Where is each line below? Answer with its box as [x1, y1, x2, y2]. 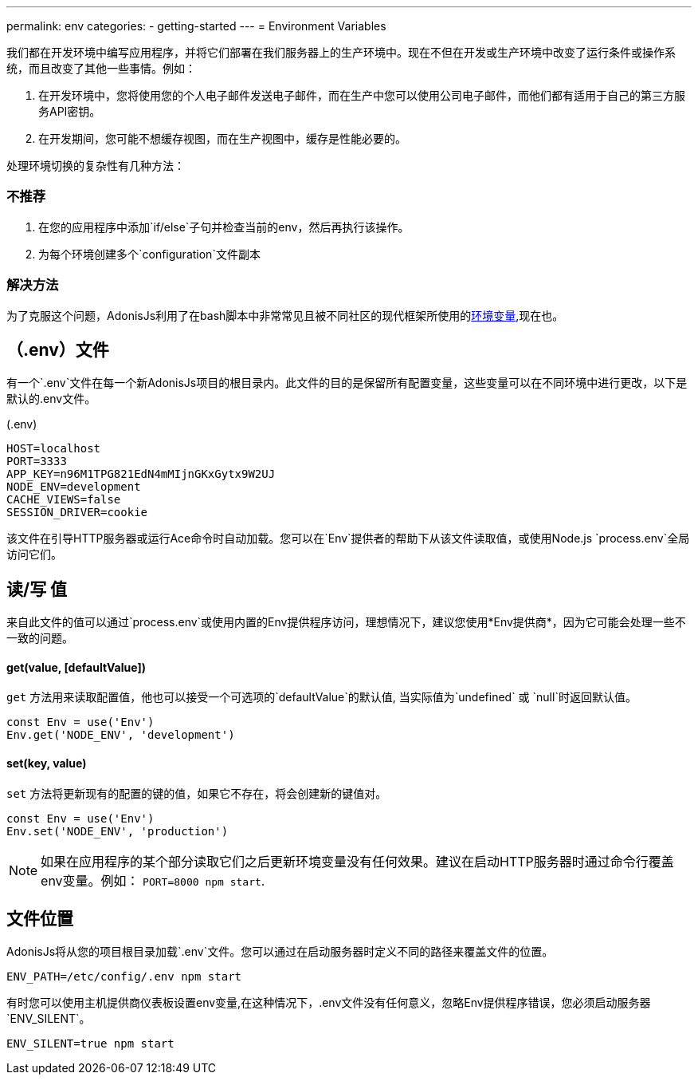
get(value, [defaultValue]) [6, 660, 146, 674]
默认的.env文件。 [6, 392, 96, 406]
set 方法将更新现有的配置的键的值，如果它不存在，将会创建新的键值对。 [6, 786, 387, 800]
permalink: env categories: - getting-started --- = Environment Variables [6, 19, 386, 33]
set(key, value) [6, 756, 87, 771]
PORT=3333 [6, 455, 67, 468]
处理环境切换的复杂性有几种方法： [6, 159, 185, 172]
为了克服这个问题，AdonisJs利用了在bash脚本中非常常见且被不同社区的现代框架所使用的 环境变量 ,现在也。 [6, 308, 564, 322]
